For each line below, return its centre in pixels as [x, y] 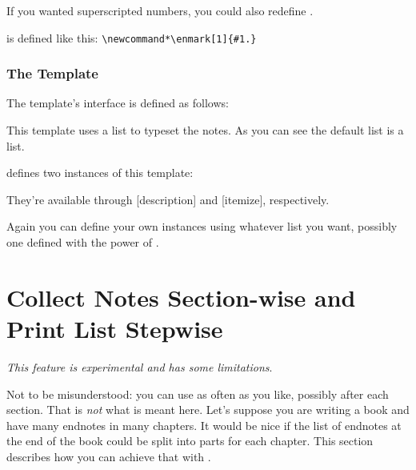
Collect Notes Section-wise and [181, 297]
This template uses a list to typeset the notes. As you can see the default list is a [205, 130]
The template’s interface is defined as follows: [118, 103]
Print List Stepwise [115, 328]
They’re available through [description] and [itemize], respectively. [168, 199]
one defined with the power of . [83, 242]
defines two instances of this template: [100, 173]
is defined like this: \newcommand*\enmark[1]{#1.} [132, 37]
